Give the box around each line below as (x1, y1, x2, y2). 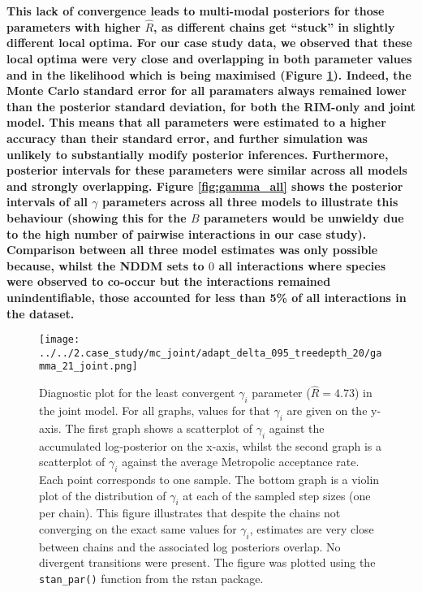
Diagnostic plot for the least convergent (39, 384, 235, 401)
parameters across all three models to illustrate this (101, 193, 398, 210)
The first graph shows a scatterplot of (65, 419, 252, 436)
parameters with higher (6, 18, 141, 35)
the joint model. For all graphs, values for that (39, 402, 270, 419)
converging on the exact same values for (39, 521, 237, 538)
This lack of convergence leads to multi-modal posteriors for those (6, 2, 385, 19)
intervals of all (6, 193, 88, 210)
